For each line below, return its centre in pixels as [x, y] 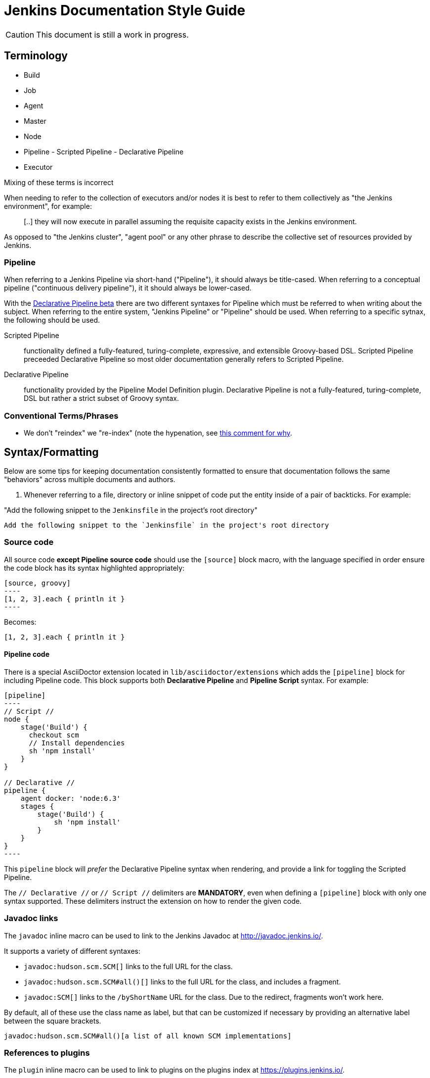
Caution [20, 34]
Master [35, 121]
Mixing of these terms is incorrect [59, 182]
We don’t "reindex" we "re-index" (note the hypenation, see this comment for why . [158, 433]
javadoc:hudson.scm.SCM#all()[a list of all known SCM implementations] [148, 1036]
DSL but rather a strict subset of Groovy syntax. [101, 398]
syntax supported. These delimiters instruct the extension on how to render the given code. [153, 901]
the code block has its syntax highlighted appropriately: [94, 568]
